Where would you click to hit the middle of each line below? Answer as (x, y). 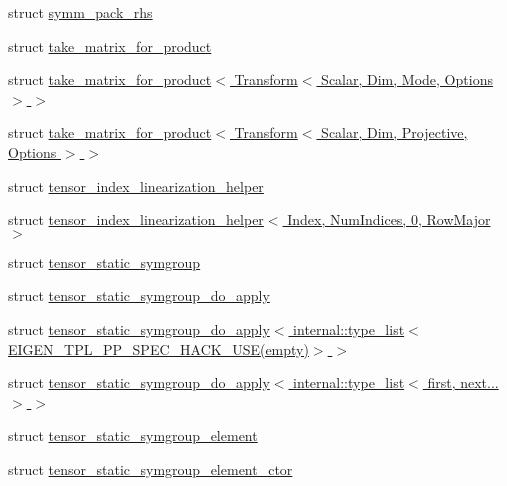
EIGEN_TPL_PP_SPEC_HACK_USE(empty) (158, 348)
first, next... (463, 382)
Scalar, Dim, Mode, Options (407, 79)
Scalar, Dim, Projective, (394, 132)
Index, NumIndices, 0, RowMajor (389, 219)
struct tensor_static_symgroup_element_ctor (150, 468)
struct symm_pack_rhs (80, 12)
